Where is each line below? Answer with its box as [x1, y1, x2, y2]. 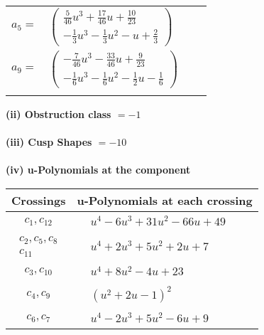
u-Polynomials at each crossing [77, 191, 253, 208]
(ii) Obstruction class [6, 106, 111, 121]
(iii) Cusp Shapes [6, 134, 92, 149]
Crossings [11, 191, 66, 208]
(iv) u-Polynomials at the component [6, 162, 191, 177]
